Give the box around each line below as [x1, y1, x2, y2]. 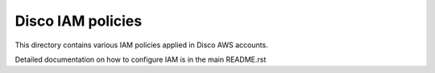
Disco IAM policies [14, 12, 143, 30]
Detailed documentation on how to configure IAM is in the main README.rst [14, 55, 267, 64]
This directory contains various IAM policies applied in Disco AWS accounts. [14, 40, 269, 50]
